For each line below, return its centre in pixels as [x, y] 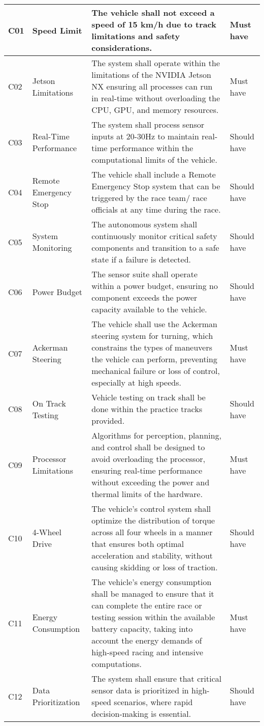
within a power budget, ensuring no [155, 286]
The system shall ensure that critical [157, 678]
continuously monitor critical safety [154, 236]
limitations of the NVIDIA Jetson [151, 75]
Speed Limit [57, 30]
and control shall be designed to [148, 447]
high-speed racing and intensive [147, 652]
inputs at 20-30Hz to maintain [145, 136]
